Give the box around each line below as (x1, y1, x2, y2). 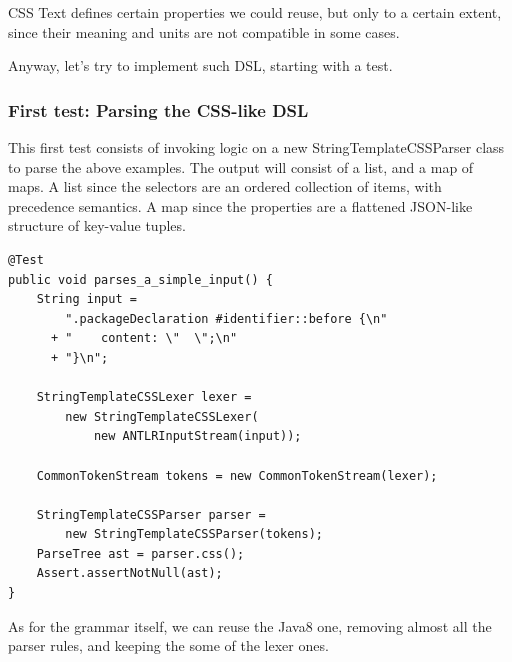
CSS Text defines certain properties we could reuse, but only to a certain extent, (8, 2, 502, 22)
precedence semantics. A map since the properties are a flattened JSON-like (8, 195, 473, 216)
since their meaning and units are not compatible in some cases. (8, 21, 400, 42)
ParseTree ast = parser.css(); (36, 546, 245, 561)
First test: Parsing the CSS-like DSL (8, 97, 309, 122)
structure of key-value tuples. (8, 215, 186, 236)
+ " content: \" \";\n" (50, 331, 238, 346)
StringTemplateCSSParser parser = (36, 507, 266, 522)
